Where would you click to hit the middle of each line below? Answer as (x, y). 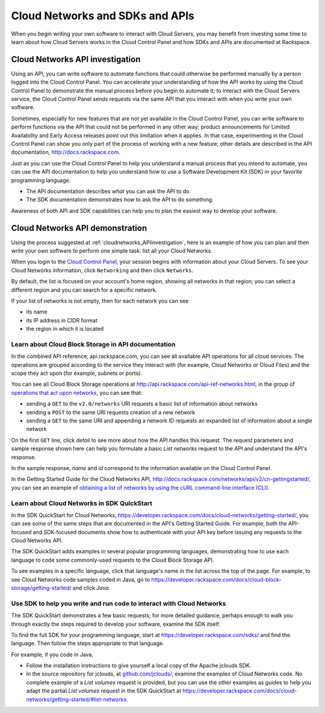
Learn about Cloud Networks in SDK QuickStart (82, 503)
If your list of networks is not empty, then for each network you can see (100, 301)
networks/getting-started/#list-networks (76, 699)
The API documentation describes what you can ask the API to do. (108, 191)
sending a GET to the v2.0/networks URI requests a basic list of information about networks (142, 404)
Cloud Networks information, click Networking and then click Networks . (102, 270)
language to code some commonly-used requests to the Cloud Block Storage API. (113, 560)
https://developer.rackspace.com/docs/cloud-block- (216, 579)
